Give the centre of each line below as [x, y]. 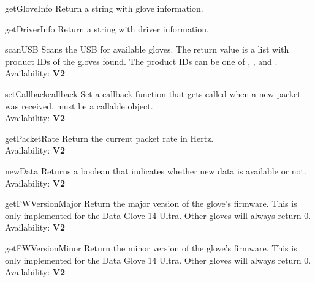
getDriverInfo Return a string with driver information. [107, 28]
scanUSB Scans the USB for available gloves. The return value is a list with [147, 49]
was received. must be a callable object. [79, 106]
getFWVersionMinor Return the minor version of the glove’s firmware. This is [151, 247]
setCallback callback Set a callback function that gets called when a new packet [153, 93]
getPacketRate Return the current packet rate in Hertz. [109, 138]
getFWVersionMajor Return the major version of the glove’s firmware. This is [151, 203]
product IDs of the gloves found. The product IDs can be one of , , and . [141, 61]
